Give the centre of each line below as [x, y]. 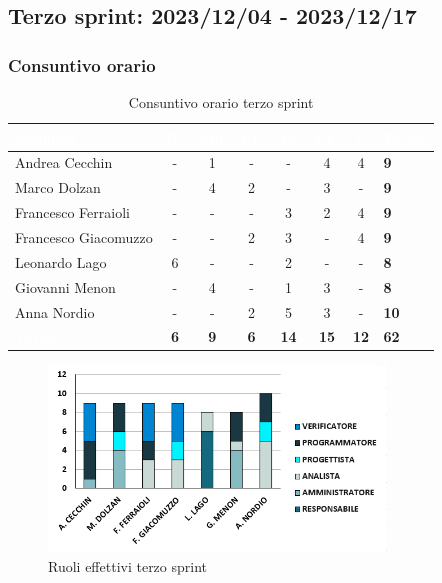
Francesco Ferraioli [72, 212]
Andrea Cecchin [64, 162]
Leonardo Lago [61, 261]
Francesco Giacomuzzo [84, 236]
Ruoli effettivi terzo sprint [128, 566]
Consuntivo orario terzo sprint [221, 102]
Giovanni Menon [65, 286]
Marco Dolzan [58, 187]
